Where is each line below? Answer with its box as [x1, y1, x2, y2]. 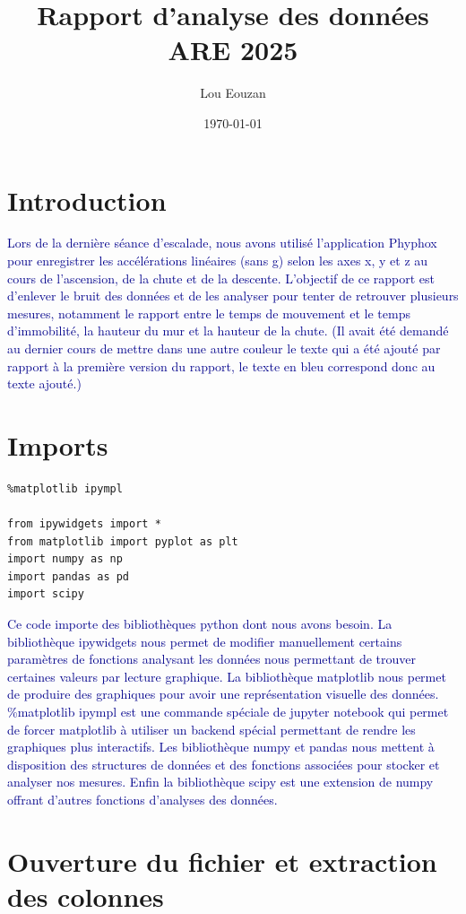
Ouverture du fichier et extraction [7, 842, 437, 879]
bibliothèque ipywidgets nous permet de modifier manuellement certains [7, 631, 402, 650]
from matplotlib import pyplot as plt [7, 535, 238, 548]
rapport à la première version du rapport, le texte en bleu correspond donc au [7, 356, 436, 375]
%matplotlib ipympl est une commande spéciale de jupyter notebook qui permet [7, 702, 449, 721]
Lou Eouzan [200, 83, 266, 102]
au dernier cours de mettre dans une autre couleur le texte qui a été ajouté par [7, 339, 441, 357]
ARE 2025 [168, 31, 298, 68]
